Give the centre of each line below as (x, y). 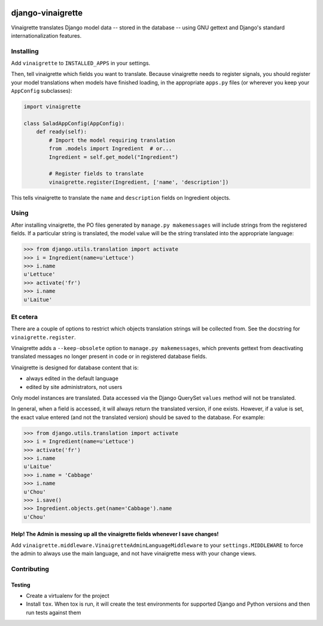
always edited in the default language (72, 379)
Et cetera (25, 317)
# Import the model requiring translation (112, 140)
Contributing (30, 569)
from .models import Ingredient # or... (110, 149)
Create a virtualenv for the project (68, 596)
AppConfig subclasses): (42, 91)
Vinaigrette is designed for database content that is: (75, 367)
